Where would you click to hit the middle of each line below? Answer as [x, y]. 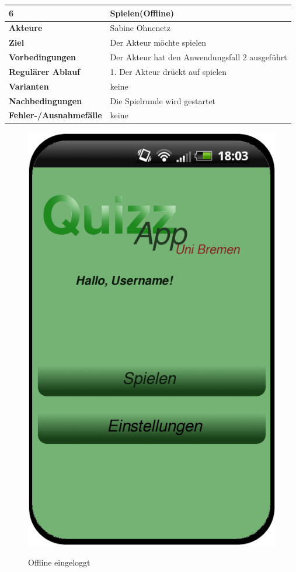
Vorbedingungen [42, 57]
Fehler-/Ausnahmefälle [55, 115]
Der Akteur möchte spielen [158, 42]
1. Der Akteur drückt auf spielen [168, 71]
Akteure [26, 28]
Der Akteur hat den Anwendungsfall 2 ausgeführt [199, 57]
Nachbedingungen [46, 100]
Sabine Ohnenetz [140, 28]
